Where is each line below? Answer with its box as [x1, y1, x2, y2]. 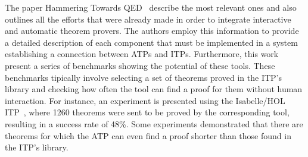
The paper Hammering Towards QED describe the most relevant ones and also [5, 1, 297, 13]
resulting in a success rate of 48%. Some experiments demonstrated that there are [5, 117, 303, 130]
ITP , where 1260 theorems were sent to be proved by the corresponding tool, [5, 106, 290, 118]
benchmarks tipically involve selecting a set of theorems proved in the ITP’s [5, 71, 282, 83]
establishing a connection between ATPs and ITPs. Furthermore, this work [5, 48, 279, 60]
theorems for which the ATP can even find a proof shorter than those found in [5, 129, 291, 142]
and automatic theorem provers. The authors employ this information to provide [5, 24, 299, 37]
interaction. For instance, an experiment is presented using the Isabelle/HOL [5, 94, 285, 106]
